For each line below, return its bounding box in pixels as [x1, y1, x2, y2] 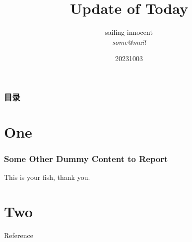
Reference [4, 230, 33, 241]
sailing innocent [105, 27, 153, 37]
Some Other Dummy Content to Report [4, 153, 168, 165]
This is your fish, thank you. [4, 172, 90, 182]
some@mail [112, 36, 146, 47]
